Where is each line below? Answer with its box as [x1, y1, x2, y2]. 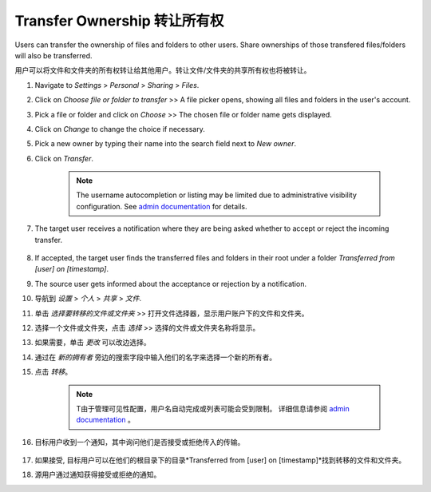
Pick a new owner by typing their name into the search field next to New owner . [34, 139, 297, 149]
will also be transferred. [14, 50, 93, 60]
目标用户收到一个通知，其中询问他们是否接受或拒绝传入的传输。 [34, 437, 245, 446]
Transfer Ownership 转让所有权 [14, 12, 224, 30]
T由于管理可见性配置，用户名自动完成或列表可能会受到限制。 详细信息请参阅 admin [76, 403, 350, 413]
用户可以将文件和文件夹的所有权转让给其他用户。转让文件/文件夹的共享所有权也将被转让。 [14, 65, 311, 75]
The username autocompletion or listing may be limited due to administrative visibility [76, 190, 357, 200]
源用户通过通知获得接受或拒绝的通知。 [34, 470, 161, 479]
